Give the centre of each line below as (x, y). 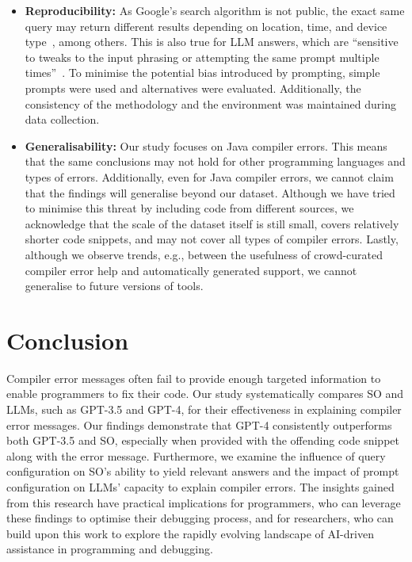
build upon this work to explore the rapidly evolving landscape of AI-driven (190, 533)
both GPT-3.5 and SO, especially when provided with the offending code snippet (203, 440)
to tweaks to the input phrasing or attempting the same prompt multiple (202, 57)
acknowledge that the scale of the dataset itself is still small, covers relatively (212, 223)
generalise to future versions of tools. (114, 286)
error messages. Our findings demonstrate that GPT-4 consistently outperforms (199, 424)
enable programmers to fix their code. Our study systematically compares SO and (205, 394)
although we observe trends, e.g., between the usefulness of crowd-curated (204, 254)
